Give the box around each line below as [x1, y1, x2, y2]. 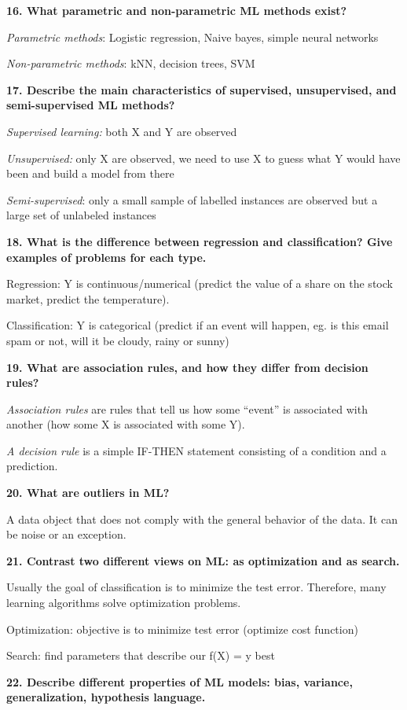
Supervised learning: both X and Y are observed [6, 123, 237, 139]
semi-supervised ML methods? [6, 97, 175, 113]
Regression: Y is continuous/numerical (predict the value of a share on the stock [6, 275, 393, 292]
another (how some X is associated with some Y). [6, 416, 245, 432]
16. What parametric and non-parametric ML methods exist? [6, 2, 347, 18]
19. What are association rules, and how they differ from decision [6, 359, 368, 375]
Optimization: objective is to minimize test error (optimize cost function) [6, 620, 358, 637]
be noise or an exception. [6, 526, 126, 543]
